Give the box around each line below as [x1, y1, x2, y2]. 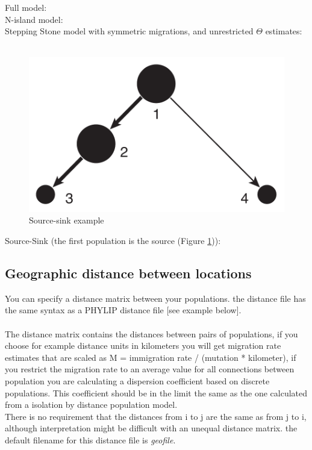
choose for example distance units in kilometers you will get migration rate [5, 339, 281, 352]
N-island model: [5, 13, 63, 25]
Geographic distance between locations [5, 264, 252, 283]
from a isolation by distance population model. [5, 398, 178, 411]
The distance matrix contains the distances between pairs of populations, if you [5, 327, 298, 340]
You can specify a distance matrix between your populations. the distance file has [5, 292, 306, 304]
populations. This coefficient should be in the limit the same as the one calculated [5, 386, 308, 399]
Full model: [5, 1, 47, 13]
